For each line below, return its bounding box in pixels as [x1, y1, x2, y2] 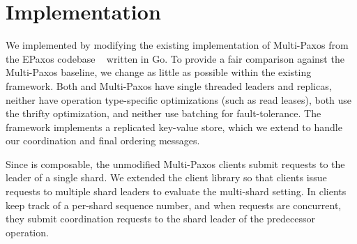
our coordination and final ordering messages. [6, 133, 200, 148]
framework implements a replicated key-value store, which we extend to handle [6, 119, 342, 134]
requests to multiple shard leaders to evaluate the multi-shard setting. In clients [6, 184, 347, 199]
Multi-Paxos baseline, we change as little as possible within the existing [6, 65, 312, 79]
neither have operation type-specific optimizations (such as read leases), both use [6, 92, 352, 107]
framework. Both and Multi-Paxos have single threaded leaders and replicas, [6, 78, 332, 93]
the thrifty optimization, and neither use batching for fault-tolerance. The [6, 106, 321, 121]
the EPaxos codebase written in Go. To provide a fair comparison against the [6, 51, 344, 66]
